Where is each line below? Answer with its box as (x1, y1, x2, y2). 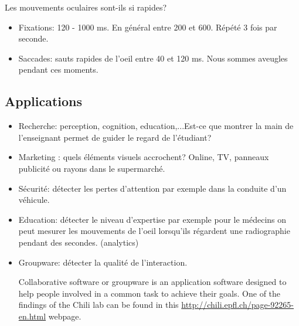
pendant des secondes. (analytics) (18, 236, 139, 248)
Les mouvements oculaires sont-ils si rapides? (5, 1, 167, 13)
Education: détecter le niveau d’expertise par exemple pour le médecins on (18, 213, 287, 225)
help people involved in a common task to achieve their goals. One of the (18, 287, 281, 299)
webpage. (48, 310, 81, 322)
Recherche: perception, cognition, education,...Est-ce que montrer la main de (18, 120, 294, 132)
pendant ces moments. (18, 63, 98, 76)
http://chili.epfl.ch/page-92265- (181, 298, 294, 311)
